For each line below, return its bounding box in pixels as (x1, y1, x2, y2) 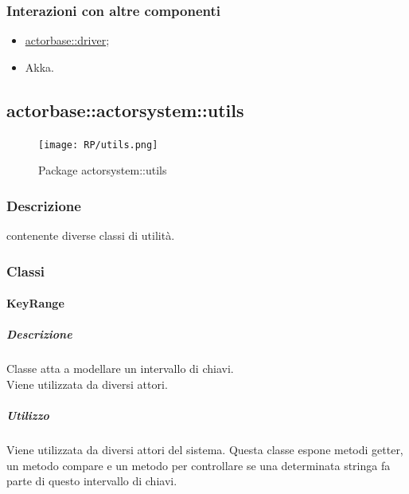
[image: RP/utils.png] (38, 139, 158, 151)
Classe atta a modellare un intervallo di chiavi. (6, 360, 234, 377)
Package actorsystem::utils (38, 162, 167, 178)
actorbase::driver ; (25, 32, 110, 49)
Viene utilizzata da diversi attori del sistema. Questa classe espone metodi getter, (6, 441, 403, 458)
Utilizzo (6, 407, 49, 424)
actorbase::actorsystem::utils (6, 97, 244, 122)
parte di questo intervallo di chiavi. (6, 472, 177, 489)
